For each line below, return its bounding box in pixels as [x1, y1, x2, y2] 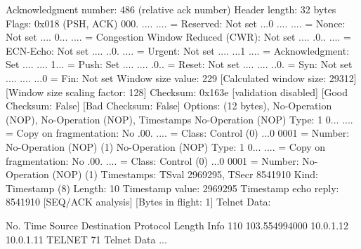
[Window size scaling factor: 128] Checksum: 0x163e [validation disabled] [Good [6, 84, 348, 99]
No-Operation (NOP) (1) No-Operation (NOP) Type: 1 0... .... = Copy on [6, 139, 326, 154]
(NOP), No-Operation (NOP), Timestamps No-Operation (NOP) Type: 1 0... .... [6, 112, 353, 126]
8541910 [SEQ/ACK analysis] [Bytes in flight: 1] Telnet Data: [6, 194, 271, 209]
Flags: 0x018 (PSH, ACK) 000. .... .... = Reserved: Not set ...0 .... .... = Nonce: [6, 15, 346, 30]
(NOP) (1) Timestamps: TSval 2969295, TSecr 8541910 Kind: [52, 167, 318, 182]
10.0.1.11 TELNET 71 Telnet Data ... [6, 231, 167, 246]
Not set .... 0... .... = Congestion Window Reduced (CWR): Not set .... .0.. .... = [6, 29, 351, 44]
